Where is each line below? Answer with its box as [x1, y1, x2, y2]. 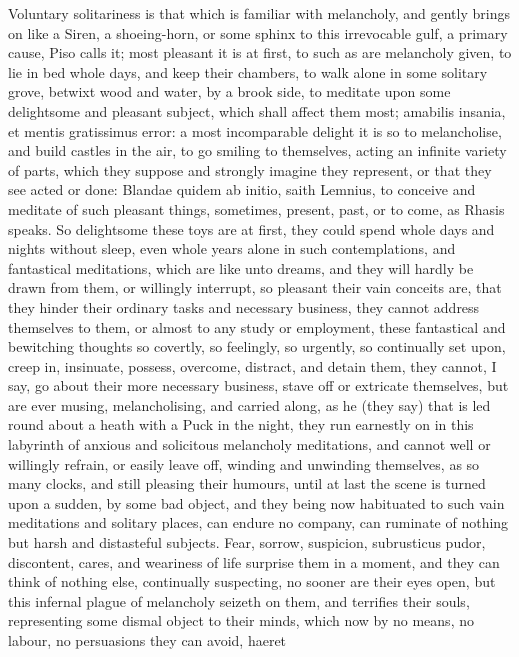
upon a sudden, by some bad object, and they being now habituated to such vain [8, 492, 505, 513]
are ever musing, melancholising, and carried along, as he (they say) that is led [8, 394, 491, 415]
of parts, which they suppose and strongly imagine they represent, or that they [8, 159, 492, 180]
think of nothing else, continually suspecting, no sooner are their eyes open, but [8, 571, 496, 592]
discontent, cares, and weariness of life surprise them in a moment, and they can [8, 551, 500, 572]
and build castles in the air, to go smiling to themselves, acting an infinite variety [8, 140, 507, 161]
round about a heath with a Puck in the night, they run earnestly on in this [8, 414, 474, 435]
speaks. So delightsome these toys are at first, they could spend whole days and [8, 218, 495, 239]
